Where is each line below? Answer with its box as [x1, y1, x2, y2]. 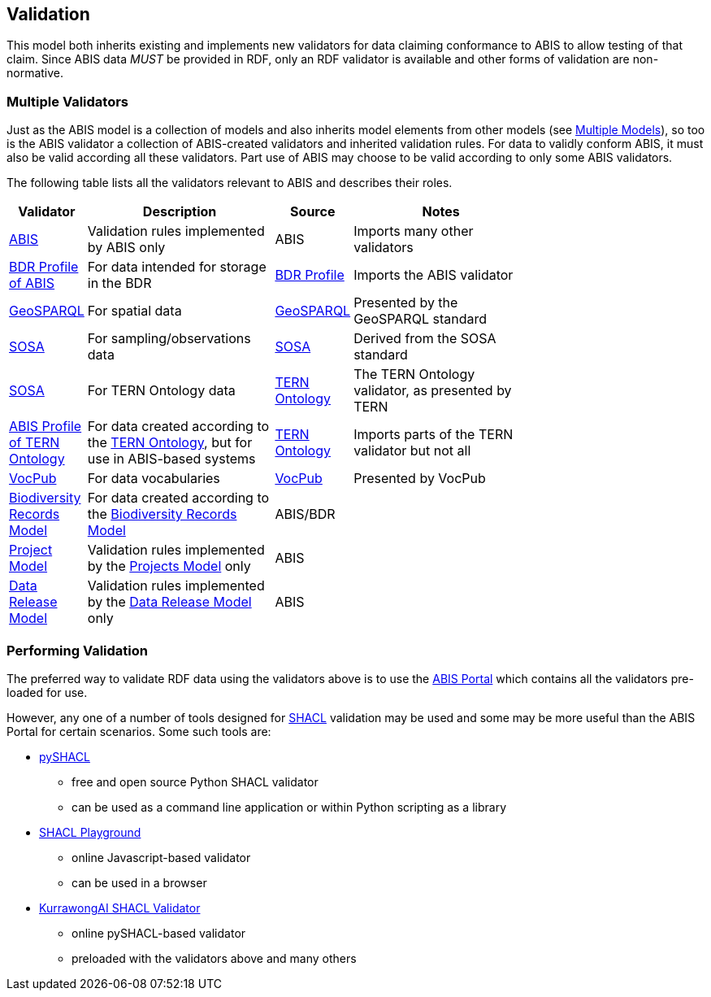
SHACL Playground [39, 825, 141, 839]
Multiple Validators [7, 93, 128, 110]
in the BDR [87, 275, 152, 292]
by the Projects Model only [87, 558, 251, 575]
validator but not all [353, 442, 471, 459]
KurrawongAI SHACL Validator [39, 900, 201, 915]
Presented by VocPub [353, 470, 486, 487]
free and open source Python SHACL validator [72, 774, 319, 789]
